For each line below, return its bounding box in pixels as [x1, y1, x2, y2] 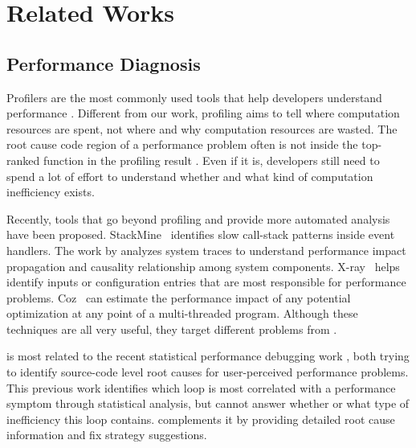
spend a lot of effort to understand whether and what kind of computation [6, 167, 373, 184]
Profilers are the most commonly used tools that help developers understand [6, 88, 382, 105]
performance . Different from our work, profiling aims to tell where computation [6, 105, 400, 121]
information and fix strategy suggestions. [6, 426, 207, 443]
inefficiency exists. [6, 183, 95, 200]
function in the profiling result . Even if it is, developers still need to [43, 151, 380, 168]
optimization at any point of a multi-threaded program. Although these [6, 305, 358, 322]
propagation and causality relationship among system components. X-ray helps [6, 257, 400, 274]
